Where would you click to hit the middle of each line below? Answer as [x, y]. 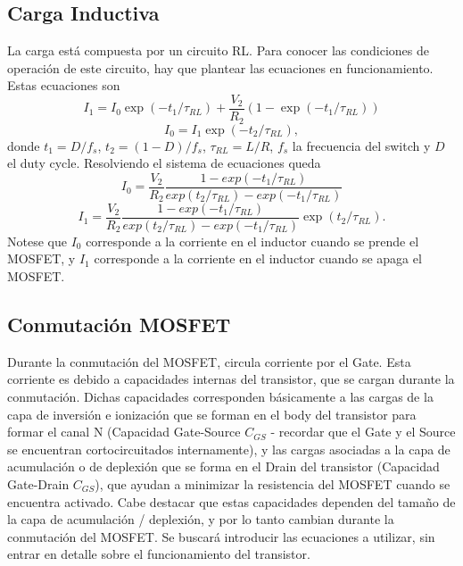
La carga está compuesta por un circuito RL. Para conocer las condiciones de [218, 50]
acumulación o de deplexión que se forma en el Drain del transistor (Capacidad [223, 466]
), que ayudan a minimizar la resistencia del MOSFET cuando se [273, 483]
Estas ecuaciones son [64, 85]
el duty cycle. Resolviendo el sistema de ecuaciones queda [164, 163]
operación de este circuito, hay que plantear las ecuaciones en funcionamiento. [220, 67]
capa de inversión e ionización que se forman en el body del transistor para [212, 414]
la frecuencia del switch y [361, 145]
